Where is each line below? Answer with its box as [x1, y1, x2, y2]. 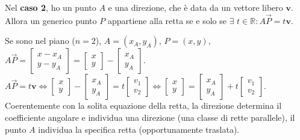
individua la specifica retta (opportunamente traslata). [38, 123, 240, 135]
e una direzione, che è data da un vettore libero [108, 1, 283, 13]
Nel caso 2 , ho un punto [5, 1, 96, 13]
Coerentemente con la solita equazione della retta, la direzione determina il [5, 99, 282, 112]
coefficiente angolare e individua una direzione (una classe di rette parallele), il [5, 111, 295, 123]
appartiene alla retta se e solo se [107, 14, 227, 26]
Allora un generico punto [5, 14, 97, 26]
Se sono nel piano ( [5, 34, 75, 47]
